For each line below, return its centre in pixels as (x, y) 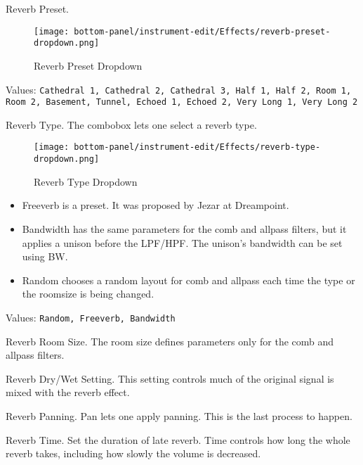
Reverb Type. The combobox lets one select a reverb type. (131, 124)
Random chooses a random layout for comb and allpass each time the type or (189, 280)
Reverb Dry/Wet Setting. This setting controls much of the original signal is (170, 378)
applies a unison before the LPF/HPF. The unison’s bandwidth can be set (182, 242)
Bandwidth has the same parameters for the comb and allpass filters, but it (184, 228)
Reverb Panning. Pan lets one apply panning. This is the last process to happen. (179, 415)
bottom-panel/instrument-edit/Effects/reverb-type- (197, 147)
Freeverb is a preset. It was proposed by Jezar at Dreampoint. (156, 205)
